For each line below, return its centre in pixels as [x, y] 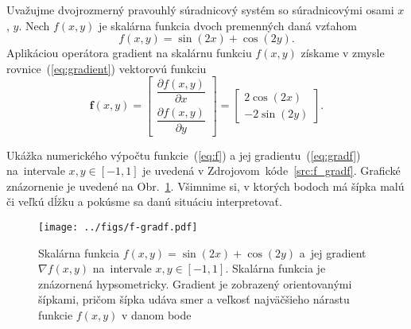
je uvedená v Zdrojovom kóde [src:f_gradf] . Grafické [271, 170]
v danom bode [156, 314]
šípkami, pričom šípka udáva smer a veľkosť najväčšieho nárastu [194, 299]
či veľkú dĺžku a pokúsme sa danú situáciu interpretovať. [144, 201]
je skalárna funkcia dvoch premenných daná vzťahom [228, 25]
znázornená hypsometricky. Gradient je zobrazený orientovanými [195, 283]
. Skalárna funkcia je [275, 268]
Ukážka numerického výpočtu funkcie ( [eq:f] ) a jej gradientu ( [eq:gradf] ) [184, 155]
